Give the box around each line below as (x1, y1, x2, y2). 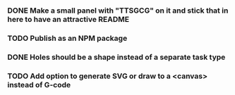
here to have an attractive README (7, 14, 129, 24)
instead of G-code (7, 80, 71, 89)
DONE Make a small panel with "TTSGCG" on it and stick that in (7, 6, 229, 15)
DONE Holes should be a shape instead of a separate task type (7, 52, 226, 62)
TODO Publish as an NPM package (7, 33, 128, 43)
